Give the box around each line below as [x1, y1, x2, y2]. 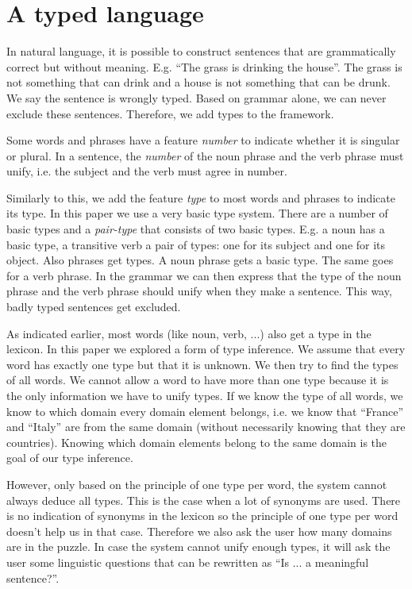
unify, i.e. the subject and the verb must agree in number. [6, 163, 287, 179]
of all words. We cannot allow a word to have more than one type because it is [6, 371, 389, 388]
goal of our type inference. [6, 449, 133, 466]
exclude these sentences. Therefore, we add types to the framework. [6, 105, 334, 121]
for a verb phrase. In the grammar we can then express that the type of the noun [6, 267, 402, 283]
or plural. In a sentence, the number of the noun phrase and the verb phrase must [6, 147, 404, 164]
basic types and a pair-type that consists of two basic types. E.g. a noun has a [6, 221, 385, 237]
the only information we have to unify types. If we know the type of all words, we [6, 387, 403, 403]
